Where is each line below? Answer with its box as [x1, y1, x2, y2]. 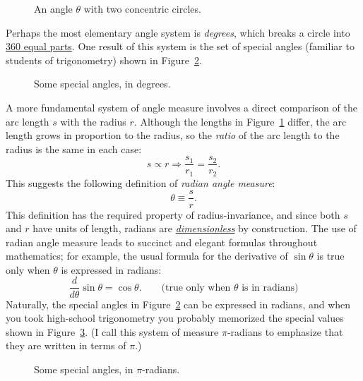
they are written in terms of [6, 338, 126, 353]
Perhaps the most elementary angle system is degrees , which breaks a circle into [6, 25, 350, 40]
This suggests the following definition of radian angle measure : [6, 175, 275, 190]
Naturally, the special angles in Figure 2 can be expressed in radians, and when [6, 296, 351, 311]
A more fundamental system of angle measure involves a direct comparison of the [6, 99, 357, 114]
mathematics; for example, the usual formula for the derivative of [6, 248, 288, 263]
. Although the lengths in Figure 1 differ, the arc [133, 114, 347, 128]
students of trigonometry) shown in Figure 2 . [6, 52, 202, 67]
